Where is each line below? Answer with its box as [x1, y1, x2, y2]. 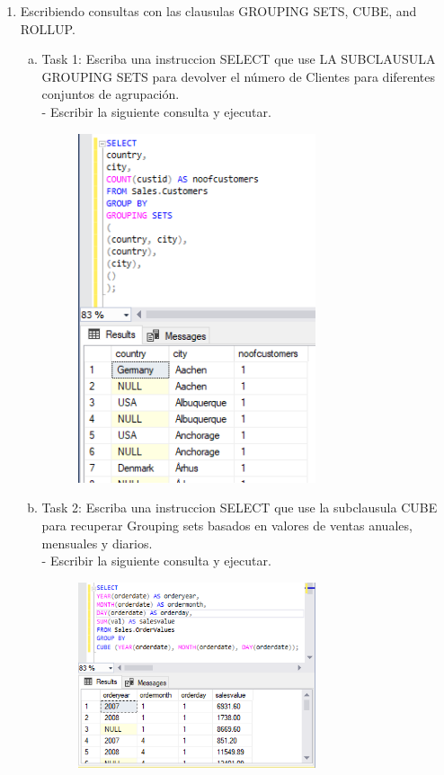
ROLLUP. [20, 19, 75, 38]
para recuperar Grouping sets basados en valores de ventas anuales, [41, 515, 413, 534]
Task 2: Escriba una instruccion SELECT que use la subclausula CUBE [41, 498, 438, 517]
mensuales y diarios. [41, 533, 153, 552]
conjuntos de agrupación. [41, 85, 180, 103]
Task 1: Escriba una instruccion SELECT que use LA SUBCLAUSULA [41, 49, 436, 68]
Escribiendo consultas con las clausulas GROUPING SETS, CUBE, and [20, 2, 417, 20]
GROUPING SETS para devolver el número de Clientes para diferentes [41, 67, 436, 85]
